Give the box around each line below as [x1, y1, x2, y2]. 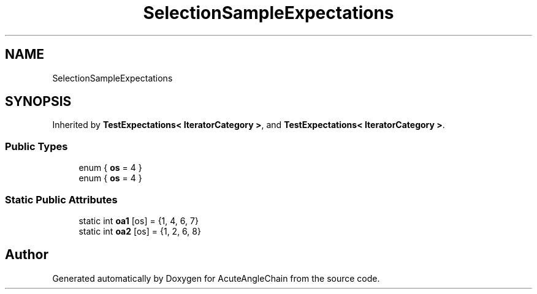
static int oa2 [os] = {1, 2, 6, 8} [78, 225, 201, 236]
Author [5, 247, 48, 263]
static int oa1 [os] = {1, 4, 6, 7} [78, 215, 199, 226]
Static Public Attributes [5, 193, 118, 206]
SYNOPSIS [5, 94, 72, 110]
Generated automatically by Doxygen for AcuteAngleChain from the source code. [52, 273, 380, 284]
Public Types [5, 140, 68, 153]
